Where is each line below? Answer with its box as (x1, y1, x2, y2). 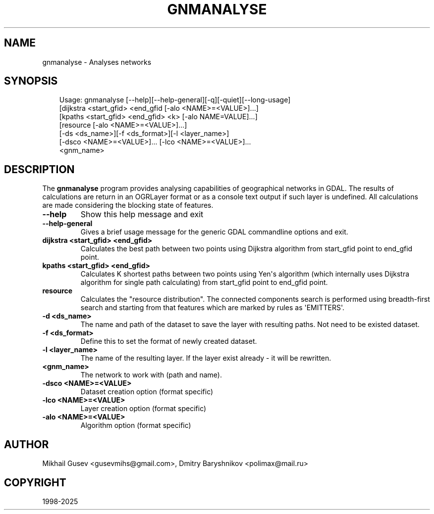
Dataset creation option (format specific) (80, 387, 214, 396)
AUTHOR (4, 438, 49, 451)
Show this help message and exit (80, 209, 204, 220)
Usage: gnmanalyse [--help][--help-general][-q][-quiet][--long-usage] (59, 95, 291, 104)
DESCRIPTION (4, 163, 75, 176)
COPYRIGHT (4, 476, 66, 489)
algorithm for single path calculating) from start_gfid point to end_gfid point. (80, 278, 328, 287)
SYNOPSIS (4, 75, 58, 88)
